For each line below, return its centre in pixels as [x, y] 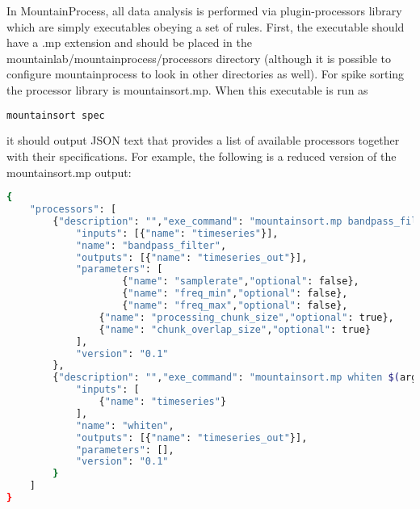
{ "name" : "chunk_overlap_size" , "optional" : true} [235, 329]
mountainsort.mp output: [69, 172]
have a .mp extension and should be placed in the [129, 42]
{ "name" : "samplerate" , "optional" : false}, [241, 282]
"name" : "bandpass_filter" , [151, 245]
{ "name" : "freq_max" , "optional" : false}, [235, 306]
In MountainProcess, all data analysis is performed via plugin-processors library [204, 11]
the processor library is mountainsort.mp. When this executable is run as [187, 89]
